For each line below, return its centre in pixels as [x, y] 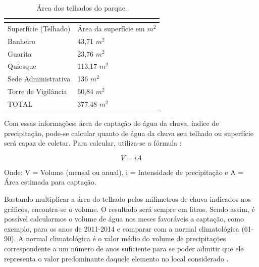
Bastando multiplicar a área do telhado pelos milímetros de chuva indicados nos [128, 198]
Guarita [20, 53]
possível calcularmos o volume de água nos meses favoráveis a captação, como [124, 219]
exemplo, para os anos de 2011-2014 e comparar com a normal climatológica [122, 228]
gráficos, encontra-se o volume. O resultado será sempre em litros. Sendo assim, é [129, 209]
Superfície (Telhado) [39, 28]
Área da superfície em [111, 28]
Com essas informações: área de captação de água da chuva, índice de [112, 123]
